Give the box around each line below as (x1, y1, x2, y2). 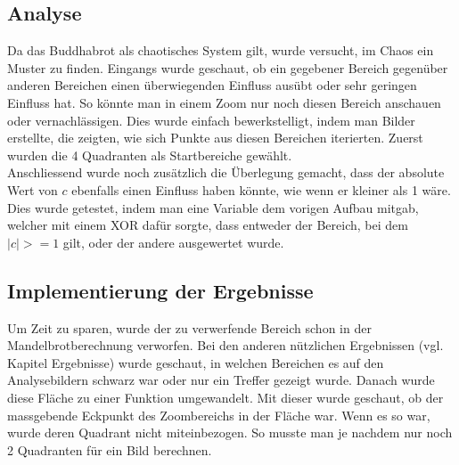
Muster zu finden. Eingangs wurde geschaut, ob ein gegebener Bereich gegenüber (7, 58, 448, 77)
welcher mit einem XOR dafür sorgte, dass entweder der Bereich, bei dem (7, 216, 408, 234)
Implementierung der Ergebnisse (7, 276, 314, 304)
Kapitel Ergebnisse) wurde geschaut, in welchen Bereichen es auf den (7, 353, 384, 371)
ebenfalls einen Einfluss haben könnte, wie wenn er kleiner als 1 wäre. (71, 180, 451, 199)
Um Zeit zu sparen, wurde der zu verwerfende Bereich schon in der (7, 318, 372, 337)
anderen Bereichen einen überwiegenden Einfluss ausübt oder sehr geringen (7, 76, 417, 94)
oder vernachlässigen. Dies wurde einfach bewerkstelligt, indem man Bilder (7, 110, 415, 129)
